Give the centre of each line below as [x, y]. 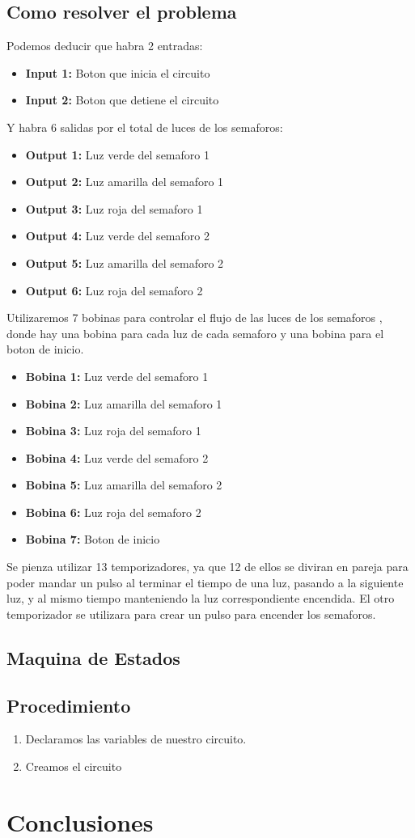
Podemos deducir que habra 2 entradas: [105, 46]
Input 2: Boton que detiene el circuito [122, 100]
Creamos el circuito [74, 766]
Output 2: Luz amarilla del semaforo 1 [125, 182]
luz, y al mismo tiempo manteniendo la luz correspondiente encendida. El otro [201, 598]
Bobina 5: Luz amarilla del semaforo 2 [124, 485]
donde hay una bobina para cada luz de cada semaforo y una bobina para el [195, 333]
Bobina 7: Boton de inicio [93, 539]
